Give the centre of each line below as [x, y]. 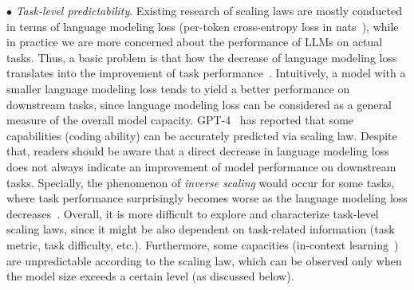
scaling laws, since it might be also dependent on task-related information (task [201, 229]
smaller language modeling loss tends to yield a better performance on [178, 88]
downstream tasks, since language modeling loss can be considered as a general [199, 104]
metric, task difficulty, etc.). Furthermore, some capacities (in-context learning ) [203, 244]
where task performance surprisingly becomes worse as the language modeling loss [207, 198]
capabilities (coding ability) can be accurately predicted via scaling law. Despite [202, 135]
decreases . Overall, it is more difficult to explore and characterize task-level [193, 213]
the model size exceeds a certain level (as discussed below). [150, 276]
